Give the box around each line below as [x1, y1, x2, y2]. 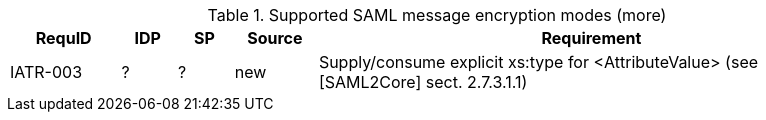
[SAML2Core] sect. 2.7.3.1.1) [318, 72, 528, 92]
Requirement [541, 28, 642, 48]
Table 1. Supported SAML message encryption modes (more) [207, 5, 667, 25]
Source [247, 28, 303, 48]
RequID [35, 28, 92, 48]
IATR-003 [10, 62, 83, 82]
